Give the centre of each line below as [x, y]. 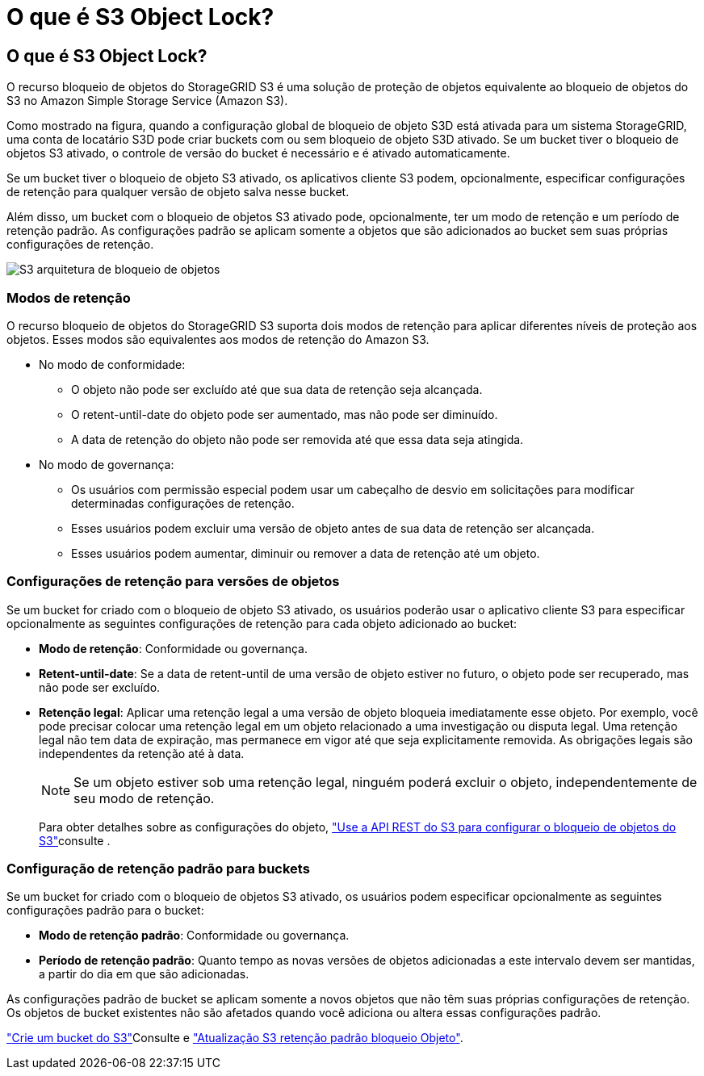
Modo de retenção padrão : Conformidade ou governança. [194, 936]
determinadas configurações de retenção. [183, 503]
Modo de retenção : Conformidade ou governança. [173, 648]
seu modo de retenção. [144, 798]
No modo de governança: [107, 464]
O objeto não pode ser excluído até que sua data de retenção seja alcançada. [277, 389]
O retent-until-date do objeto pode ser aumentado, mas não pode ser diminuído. [285, 414]
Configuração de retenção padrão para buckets [158, 869]
